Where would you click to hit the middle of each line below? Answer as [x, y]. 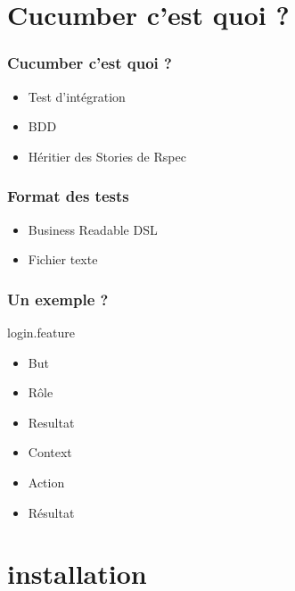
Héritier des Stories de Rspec [107, 156]
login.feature [41, 332]
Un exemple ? [58, 299]
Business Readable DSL [93, 229]
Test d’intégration [77, 96]
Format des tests [68, 196]
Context [50, 452]
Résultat [51, 512]
